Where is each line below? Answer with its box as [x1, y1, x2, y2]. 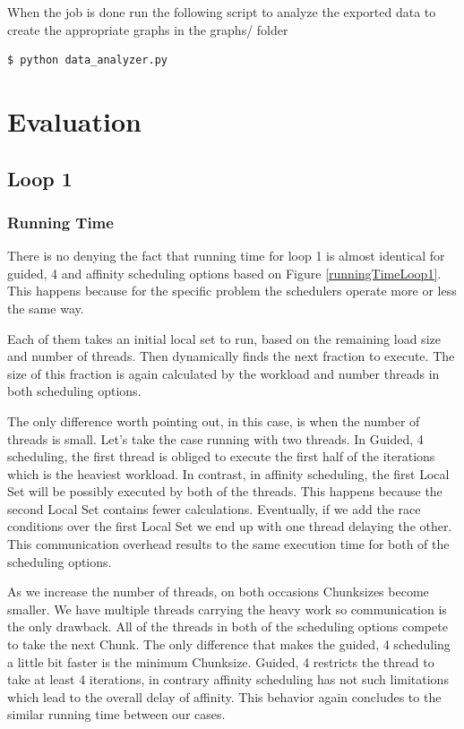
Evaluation [7, 102, 142, 139]
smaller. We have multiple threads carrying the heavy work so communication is [7, 599, 447, 618]
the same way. [7, 298, 84, 317]
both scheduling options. [7, 382, 142, 400]
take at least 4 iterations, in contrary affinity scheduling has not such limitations [7, 670, 449, 689]
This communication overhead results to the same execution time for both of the [7, 535, 450, 553]
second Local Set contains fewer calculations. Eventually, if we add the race [7, 499, 421, 518]
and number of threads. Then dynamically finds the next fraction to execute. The [7, 347, 455, 365]
